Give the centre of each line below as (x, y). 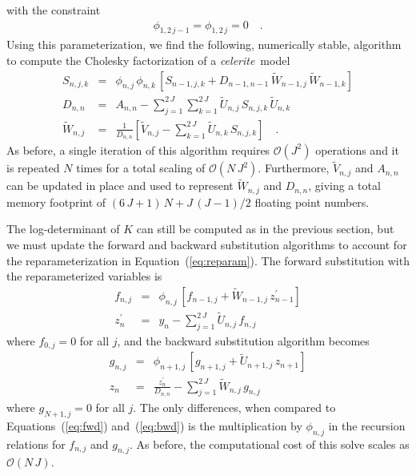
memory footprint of (56, 202)
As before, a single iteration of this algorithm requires (138, 149)
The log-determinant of (63, 229)
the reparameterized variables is (84, 276)
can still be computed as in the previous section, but (265, 229)
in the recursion (367, 425)
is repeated (33, 168)
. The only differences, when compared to (234, 407)
